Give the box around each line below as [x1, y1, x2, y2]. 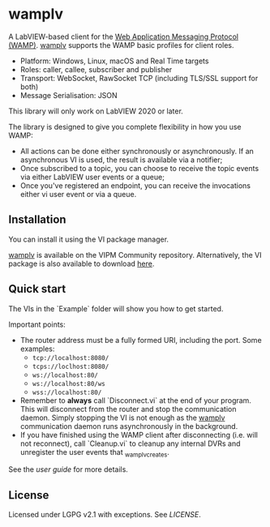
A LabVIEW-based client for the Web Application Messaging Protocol [8, 32, 239, 41]
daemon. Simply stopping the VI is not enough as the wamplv [19, 413, 225, 422]
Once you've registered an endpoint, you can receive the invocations [19, 180, 251, 191]
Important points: [8, 319, 66, 329]
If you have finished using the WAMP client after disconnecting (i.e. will [19, 430, 258, 439]
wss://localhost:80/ [32, 388, 102, 396]
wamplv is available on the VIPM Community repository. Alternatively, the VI [8, 250, 262, 259]
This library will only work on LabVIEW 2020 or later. [8, 106, 184, 116]
